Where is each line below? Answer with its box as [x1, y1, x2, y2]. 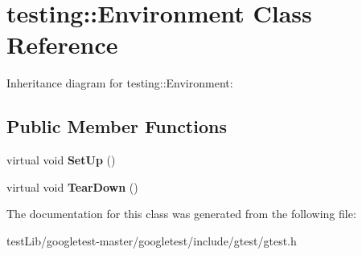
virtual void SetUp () [6, 152, 116, 168]
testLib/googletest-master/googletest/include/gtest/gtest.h [6, 232, 297, 249]
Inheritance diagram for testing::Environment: [6, 75, 233, 91]
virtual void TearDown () [6, 178, 138, 195]
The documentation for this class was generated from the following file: [6, 205, 356, 222]
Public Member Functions [6, 114, 227, 139]
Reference [6, 28, 118, 61]
